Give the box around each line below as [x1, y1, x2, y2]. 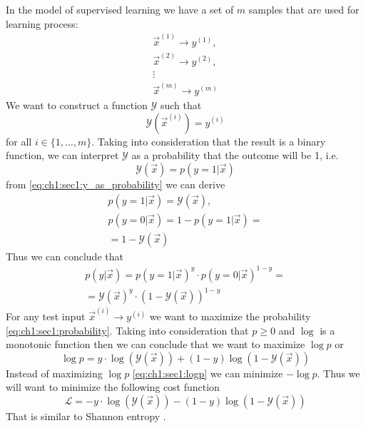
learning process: [6, 16, 78, 31]
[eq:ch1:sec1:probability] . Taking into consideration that [6, 322, 249, 337]
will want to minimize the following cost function [6, 379, 220, 394]
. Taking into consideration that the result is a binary [91, 133, 326, 148]
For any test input [6, 309, 86, 324]
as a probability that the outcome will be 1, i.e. [131, 148, 339, 163]
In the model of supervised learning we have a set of [6, 2, 234, 16]
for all [6, 133, 32, 148]
